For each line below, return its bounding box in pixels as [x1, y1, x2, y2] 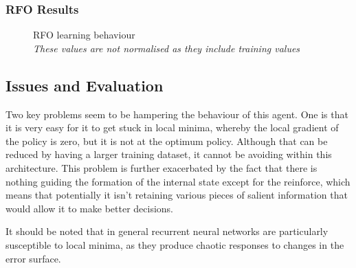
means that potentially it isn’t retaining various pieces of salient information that [5, 188, 348, 202]
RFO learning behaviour [33, 27, 135, 42]
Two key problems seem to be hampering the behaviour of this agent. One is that [5, 107, 348, 121]
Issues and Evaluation [5, 74, 164, 96]
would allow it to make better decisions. [5, 201, 174, 215]
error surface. [5, 251, 61, 265]
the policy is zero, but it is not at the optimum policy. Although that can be [5, 133, 328, 148]
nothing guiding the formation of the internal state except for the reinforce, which [5, 174, 351, 188]
